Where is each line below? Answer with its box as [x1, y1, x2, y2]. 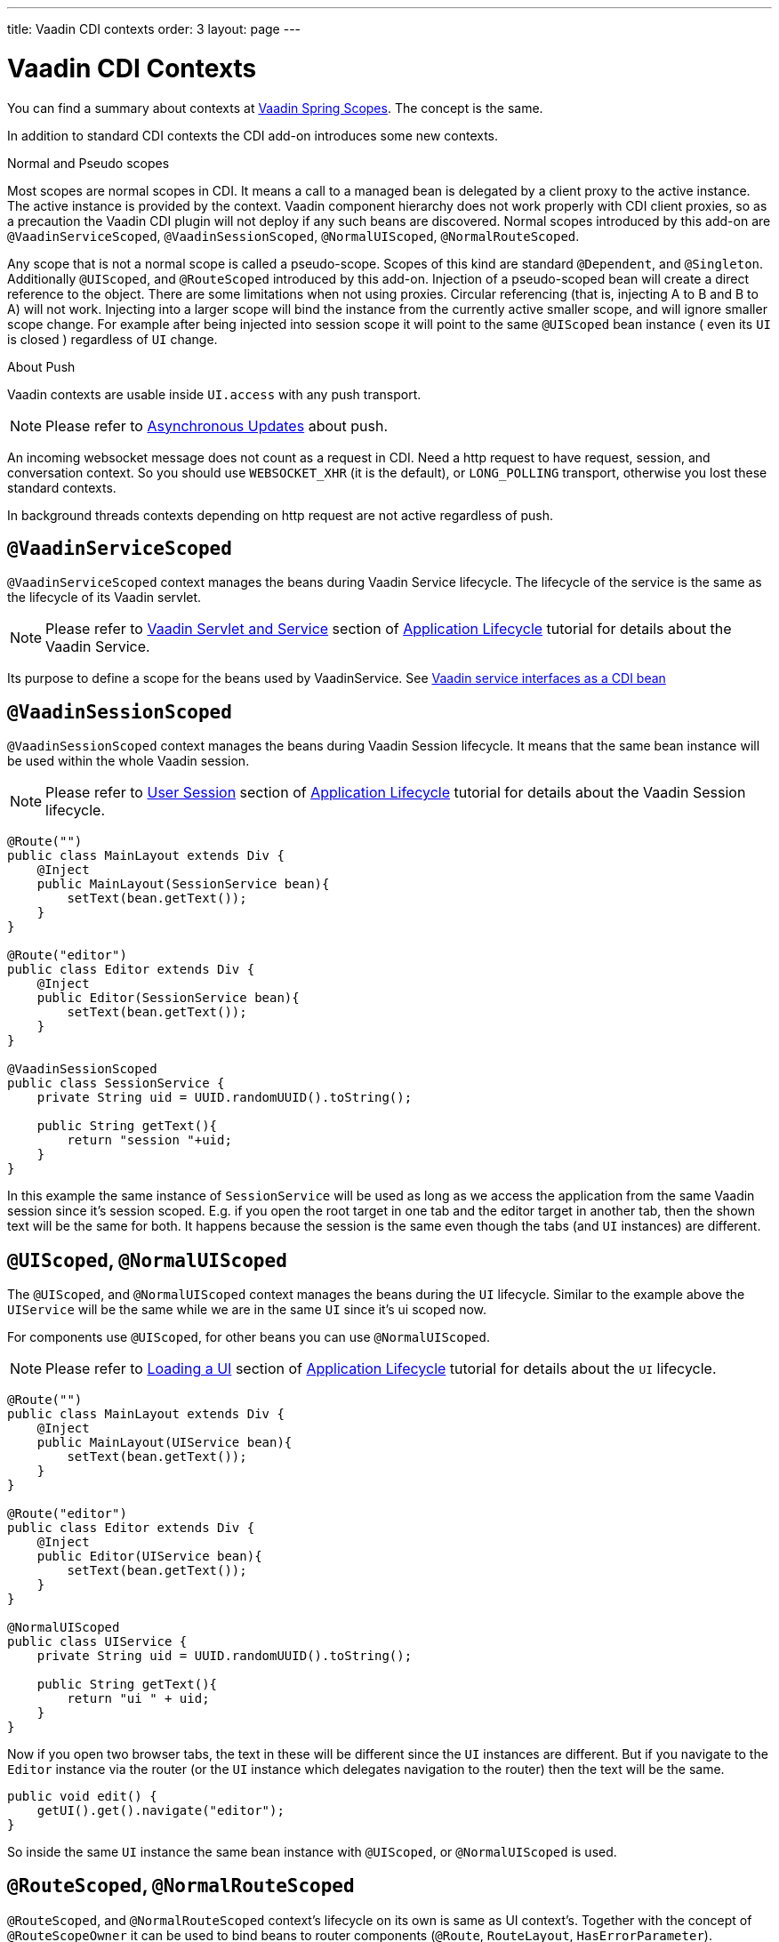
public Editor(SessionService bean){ [36, 991, 300, 1006]
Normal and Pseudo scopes [7, 155, 170, 171]
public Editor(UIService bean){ [36, 1549, 262, 1564]
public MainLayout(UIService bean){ [36, 1435, 293, 1450]
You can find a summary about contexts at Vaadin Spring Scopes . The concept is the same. [7, 100, 543, 116]
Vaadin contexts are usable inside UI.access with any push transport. [7, 386, 422, 402]
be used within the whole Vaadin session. [7, 753, 250, 769]
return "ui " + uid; [67, 1691, 210, 1706]
